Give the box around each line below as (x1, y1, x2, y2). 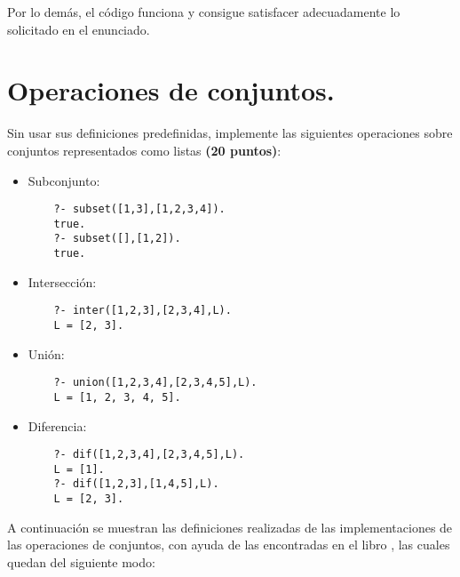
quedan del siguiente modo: (7, 552, 155, 571)
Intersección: (28, 272, 97, 291)
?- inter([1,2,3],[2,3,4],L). (53, 304, 232, 317)
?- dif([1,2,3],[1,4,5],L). (53, 477, 219, 491)
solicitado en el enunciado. (7, 20, 150, 38)
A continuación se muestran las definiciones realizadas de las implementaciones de (7, 517, 453, 536)
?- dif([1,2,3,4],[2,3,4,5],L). (53, 448, 245, 461)
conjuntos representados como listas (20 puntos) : (7, 140, 282, 159)
